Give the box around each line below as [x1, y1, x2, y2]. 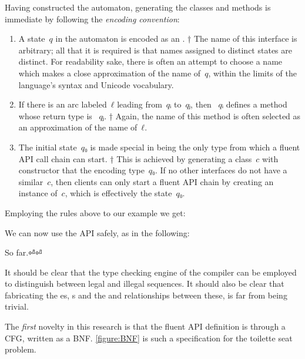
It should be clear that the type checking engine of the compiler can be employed [5, 266, 297, 278]
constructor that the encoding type [18, 164, 145, 176]
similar [18, 175, 43, 187]
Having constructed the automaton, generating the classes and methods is [5, 1, 271, 13]
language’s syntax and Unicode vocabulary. [18, 78, 174, 90]
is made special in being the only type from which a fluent [90, 140, 300, 153]
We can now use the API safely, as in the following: [5, 226, 190, 239]
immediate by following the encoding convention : [5, 12, 180, 25]
